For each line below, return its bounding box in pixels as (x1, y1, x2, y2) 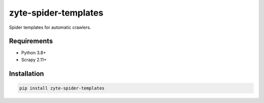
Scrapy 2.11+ (21, 57, 47, 62)
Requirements (9, 37, 53, 45)
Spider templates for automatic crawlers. (9, 24, 91, 30)
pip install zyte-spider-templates (19, 85, 105, 91)
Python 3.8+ (21, 50, 46, 56)
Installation (9, 69, 44, 78)
